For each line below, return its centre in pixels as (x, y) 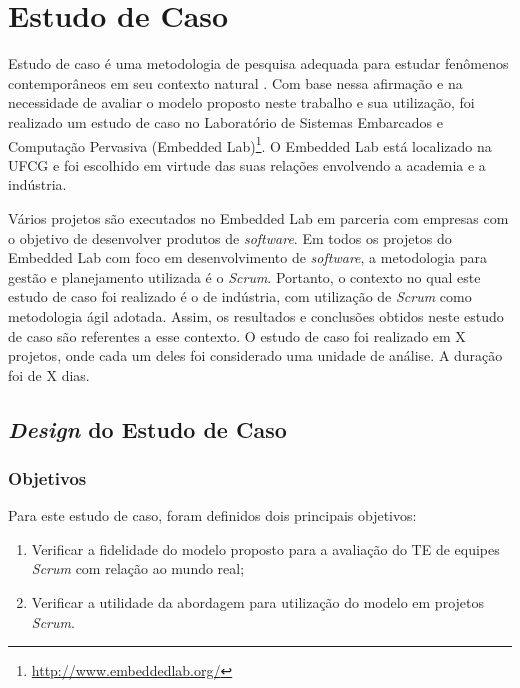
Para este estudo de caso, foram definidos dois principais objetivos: (212, 515)
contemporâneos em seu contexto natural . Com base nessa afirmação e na (235, 82)
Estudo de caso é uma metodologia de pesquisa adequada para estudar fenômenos (258, 63)
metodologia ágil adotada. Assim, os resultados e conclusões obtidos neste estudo (256, 315)
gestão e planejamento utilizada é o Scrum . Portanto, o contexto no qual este (244, 276)
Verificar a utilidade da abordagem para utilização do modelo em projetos (257, 602)
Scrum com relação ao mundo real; (138, 568)
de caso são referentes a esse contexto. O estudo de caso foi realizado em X (237, 335)
